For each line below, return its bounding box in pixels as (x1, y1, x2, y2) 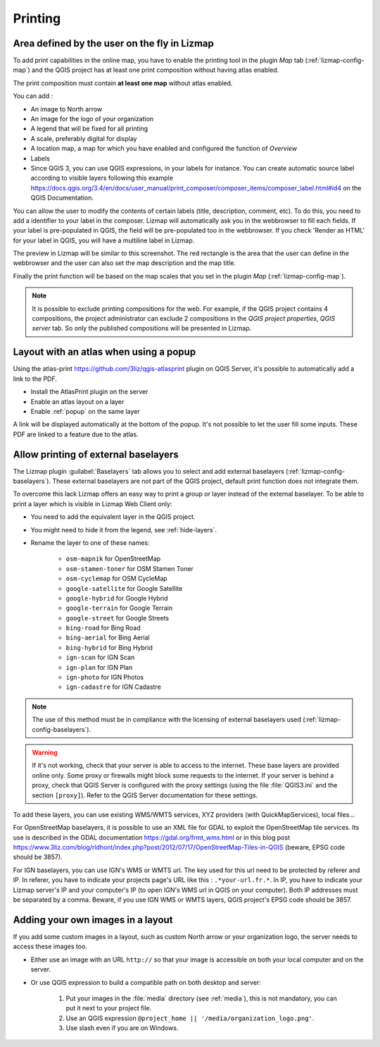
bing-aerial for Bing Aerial (65, 633, 151, 642)
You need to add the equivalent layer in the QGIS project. (30, 513, 196, 521)
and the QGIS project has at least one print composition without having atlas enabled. (32, 66, 279, 74)
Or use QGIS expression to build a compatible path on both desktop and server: (30, 978, 262, 986)
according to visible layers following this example (30, 173, 174, 183)
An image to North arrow (30, 104, 103, 113)
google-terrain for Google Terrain (65, 604, 173, 613)
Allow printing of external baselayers (13, 448, 179, 460)
